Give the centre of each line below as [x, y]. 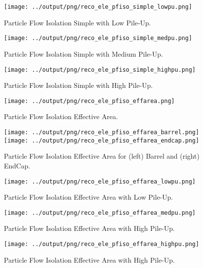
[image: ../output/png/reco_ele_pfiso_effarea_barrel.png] [101, 132]
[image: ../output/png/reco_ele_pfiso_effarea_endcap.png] [101, 140]
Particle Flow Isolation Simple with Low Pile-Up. [77, 22]
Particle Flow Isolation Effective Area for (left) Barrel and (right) [102, 156]
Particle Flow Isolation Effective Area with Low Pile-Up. [89, 197]
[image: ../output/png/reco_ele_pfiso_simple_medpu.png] [98, 38]
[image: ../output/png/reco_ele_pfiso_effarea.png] [89, 101]
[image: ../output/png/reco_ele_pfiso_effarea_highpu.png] [101, 244]
